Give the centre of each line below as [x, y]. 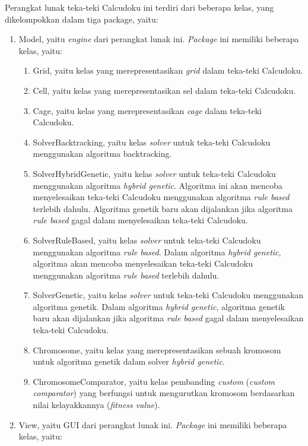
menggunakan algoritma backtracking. [102, 154]
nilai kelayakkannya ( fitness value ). [96, 405]
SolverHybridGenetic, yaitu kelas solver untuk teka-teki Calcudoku [154, 173]
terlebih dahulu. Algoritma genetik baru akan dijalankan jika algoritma [163, 208]
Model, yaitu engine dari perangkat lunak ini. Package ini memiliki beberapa [159, 39]
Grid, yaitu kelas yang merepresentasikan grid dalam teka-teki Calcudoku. [168, 70]
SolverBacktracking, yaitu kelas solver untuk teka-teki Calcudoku [152, 142]
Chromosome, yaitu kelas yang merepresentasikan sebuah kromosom [157, 349]
